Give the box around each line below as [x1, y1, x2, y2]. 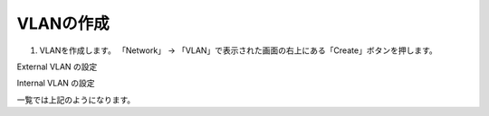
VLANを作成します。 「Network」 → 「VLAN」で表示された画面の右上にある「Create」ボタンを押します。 [39, 45, 438, 56]
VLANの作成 [16, 13, 110, 33]
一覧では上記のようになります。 [16, 94, 136, 105]
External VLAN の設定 [16, 61, 98, 72]
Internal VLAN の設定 [16, 77, 95, 89]
